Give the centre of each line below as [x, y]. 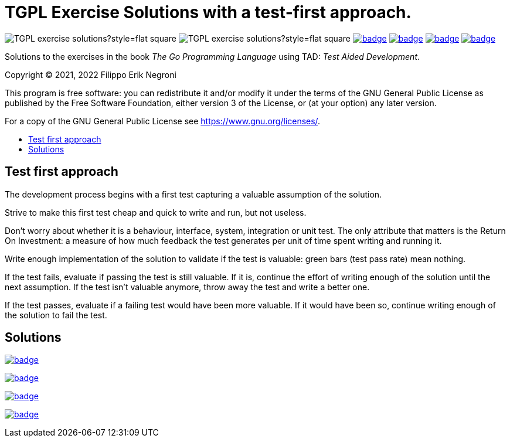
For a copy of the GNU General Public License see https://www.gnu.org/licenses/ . [163, 121]
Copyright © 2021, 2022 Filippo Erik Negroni [91, 74]
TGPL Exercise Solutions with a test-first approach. [208, 12]
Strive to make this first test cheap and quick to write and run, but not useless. [156, 212]
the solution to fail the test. [56, 315]
